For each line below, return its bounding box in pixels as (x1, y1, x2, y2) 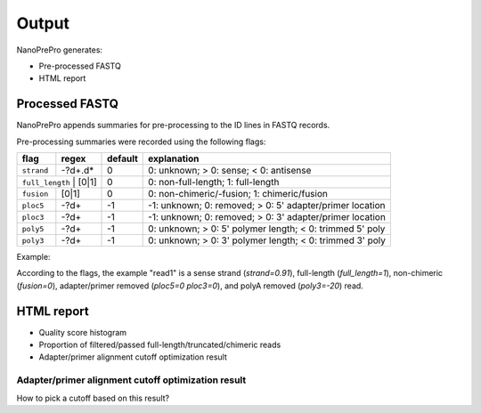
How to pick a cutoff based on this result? (16, 393, 169, 403)
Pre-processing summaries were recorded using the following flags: (16, 136, 266, 147)
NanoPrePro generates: (16, 45, 102, 55)
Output (16, 13, 70, 33)
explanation (148, 152, 200, 165)
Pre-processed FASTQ (38, 61, 122, 71)
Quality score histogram (38, 327, 127, 337)
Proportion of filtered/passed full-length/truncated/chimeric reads (38, 339, 281, 351)
